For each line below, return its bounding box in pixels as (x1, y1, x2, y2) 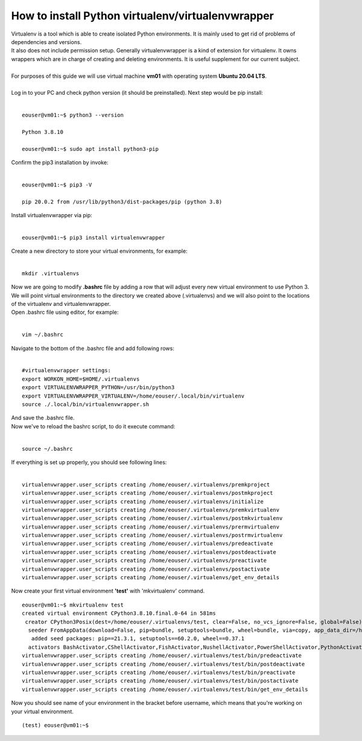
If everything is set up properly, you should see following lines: (11, 459, 167, 466)
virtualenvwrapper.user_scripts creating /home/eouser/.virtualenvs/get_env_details (22, 574, 280, 581)
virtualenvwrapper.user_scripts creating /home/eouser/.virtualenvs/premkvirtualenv (22, 506, 280, 513)
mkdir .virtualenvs (22, 270, 80, 277)
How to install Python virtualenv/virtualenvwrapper (11, 9, 274, 22)
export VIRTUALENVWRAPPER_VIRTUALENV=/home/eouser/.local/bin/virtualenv (22, 392, 245, 399)
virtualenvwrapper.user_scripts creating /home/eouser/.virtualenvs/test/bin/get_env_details (22, 685, 308, 693)
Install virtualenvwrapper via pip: (11, 211, 93, 218)
